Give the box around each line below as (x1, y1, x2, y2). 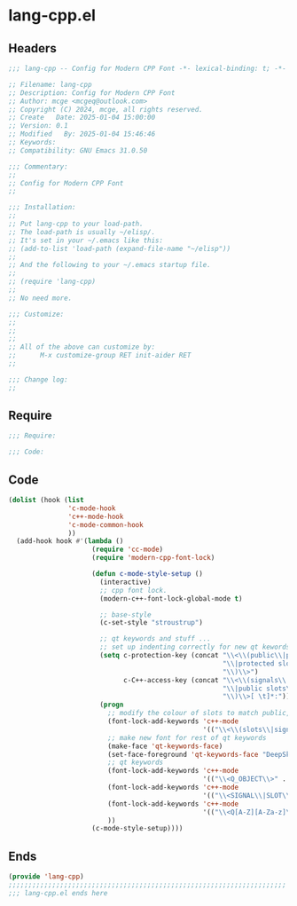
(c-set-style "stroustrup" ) (99, 618, 203, 627)
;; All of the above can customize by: (8, 343, 156, 351)
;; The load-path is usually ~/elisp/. (8, 227, 156, 236)
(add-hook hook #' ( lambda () (16, 537, 124, 546)
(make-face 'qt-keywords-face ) (106, 742, 223, 751)
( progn (99, 700, 124, 710)
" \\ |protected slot (222, 658, 294, 668)
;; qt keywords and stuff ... (99, 634, 212, 643)
